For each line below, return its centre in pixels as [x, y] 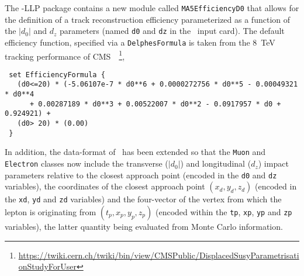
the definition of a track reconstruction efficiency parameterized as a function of [148, 19]
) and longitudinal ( [216, 163]
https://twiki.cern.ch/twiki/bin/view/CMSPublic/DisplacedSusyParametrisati [159, 255]
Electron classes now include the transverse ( [87, 163]
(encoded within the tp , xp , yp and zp [224, 212]
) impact [273, 163]
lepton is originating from [51, 212]
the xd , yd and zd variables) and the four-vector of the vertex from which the [143, 199]
